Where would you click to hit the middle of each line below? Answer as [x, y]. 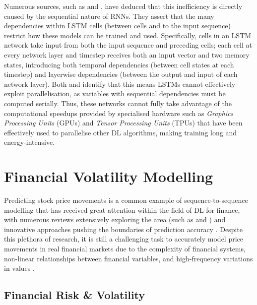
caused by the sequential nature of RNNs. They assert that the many [109, 16]
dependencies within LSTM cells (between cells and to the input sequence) [118, 26]
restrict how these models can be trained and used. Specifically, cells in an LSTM [128, 35]
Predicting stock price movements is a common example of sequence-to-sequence [126, 200]
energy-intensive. [30, 142]
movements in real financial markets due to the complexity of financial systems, [125, 248]
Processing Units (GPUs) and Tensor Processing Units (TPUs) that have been [123, 123]
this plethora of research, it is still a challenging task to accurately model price [124, 239]
